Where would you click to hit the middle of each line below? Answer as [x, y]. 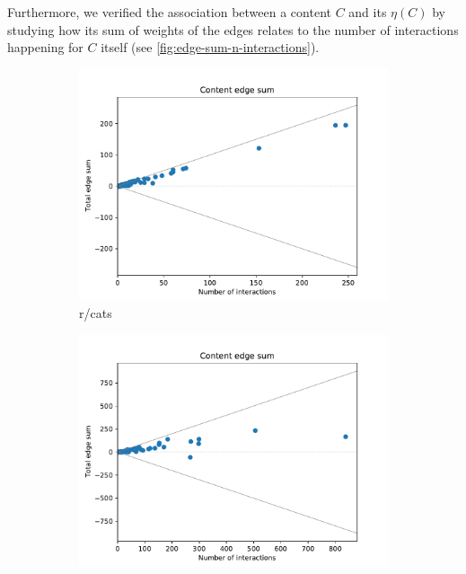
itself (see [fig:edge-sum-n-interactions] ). [210, 47]
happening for [45, 47]
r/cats [96, 313]
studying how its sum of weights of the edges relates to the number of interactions [233, 29]
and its [368, 12]
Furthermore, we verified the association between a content [169, 12]
